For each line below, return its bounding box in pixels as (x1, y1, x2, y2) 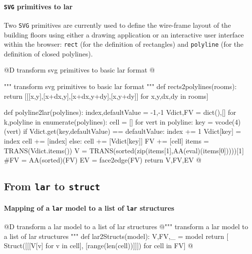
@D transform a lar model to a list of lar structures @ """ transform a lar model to (4, 221, 248, 231)
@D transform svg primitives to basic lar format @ (4, 65, 155, 75)
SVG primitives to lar (4, 1, 73, 11)
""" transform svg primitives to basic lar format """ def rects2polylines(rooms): (4, 81, 237, 91)
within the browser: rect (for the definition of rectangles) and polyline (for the (4, 39, 244, 49)
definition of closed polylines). (4, 48, 93, 58)
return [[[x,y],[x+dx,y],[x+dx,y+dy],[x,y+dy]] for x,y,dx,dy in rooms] (4, 91, 209, 101)
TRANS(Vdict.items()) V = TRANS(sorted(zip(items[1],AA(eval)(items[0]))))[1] (4, 145, 244, 155)
